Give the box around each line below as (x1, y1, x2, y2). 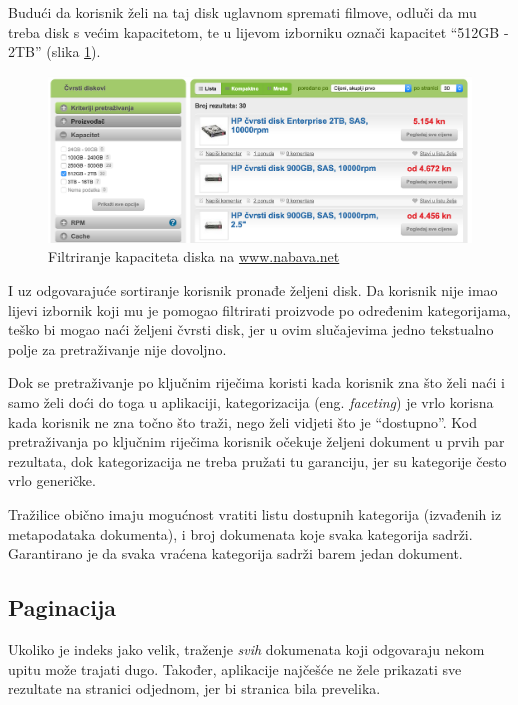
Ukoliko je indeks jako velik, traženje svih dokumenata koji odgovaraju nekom (8, 638, 485, 659)
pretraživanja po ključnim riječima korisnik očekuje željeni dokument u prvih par (8, 431, 505, 452)
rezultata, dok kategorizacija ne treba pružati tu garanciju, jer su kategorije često (8, 450, 507, 471)
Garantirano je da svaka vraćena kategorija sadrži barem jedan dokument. (8, 543, 463, 564)
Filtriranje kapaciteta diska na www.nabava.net (48, 246, 340, 267)
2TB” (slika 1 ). (8, 41, 101, 62)
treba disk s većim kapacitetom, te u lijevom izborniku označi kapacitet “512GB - (8, 21, 509, 42)
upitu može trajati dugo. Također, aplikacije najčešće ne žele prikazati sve (8, 658, 462, 679)
